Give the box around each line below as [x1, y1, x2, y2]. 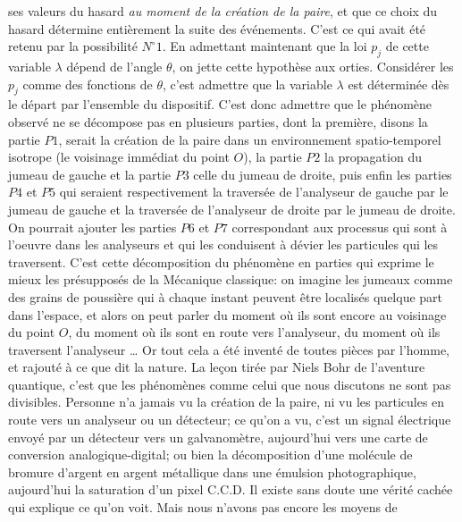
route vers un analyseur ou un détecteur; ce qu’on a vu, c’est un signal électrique [8, 410, 451, 429]
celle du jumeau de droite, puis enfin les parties [193, 164, 452, 183]
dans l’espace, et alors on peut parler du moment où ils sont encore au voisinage [8, 305, 447, 324]
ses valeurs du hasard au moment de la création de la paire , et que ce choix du [8, 2, 438, 20]
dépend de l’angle [66, 56, 163, 75]
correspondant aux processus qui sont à [231, 217, 448, 236]
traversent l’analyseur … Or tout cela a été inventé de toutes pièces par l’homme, [8, 340, 449, 358]
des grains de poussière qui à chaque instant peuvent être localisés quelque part [8, 287, 443, 306]
